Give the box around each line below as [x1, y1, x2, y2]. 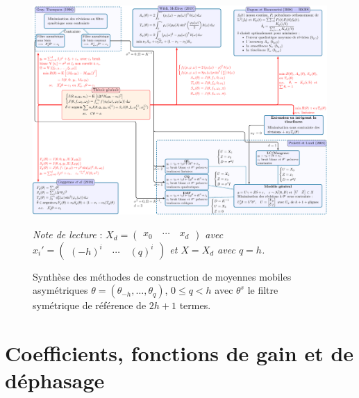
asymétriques [33, 283, 88, 297]
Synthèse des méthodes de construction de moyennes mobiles [33, 269, 292, 283]
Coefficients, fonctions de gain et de [5, 338, 354, 367]
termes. [179, 298, 211, 313]
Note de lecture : [33, 226, 103, 241]
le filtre [247, 283, 278, 297]
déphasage [5, 366, 105, 395]
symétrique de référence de [33, 298, 147, 313]
